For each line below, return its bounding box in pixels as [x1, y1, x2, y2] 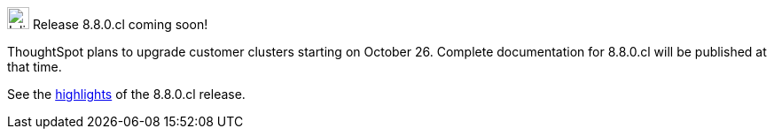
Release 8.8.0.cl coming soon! [32, 17, 208, 32]
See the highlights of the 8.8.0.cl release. [7, 87, 246, 102]
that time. [7, 59, 62, 74]
